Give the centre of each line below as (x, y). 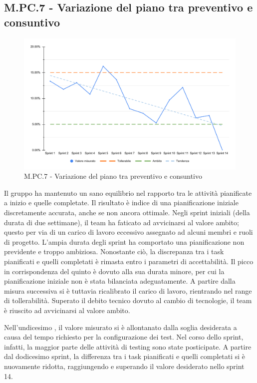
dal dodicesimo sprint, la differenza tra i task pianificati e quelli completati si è (125, 356)
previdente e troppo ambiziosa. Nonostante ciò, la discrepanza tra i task (114, 251)
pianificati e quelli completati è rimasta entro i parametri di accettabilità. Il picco (129, 261)
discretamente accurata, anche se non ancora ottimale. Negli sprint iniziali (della (127, 212)
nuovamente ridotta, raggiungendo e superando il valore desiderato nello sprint (124, 366)
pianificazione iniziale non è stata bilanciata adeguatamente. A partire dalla (120, 281)
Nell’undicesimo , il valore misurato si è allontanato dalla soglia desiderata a (121, 327)
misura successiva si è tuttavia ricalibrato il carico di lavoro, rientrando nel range (128, 290)
